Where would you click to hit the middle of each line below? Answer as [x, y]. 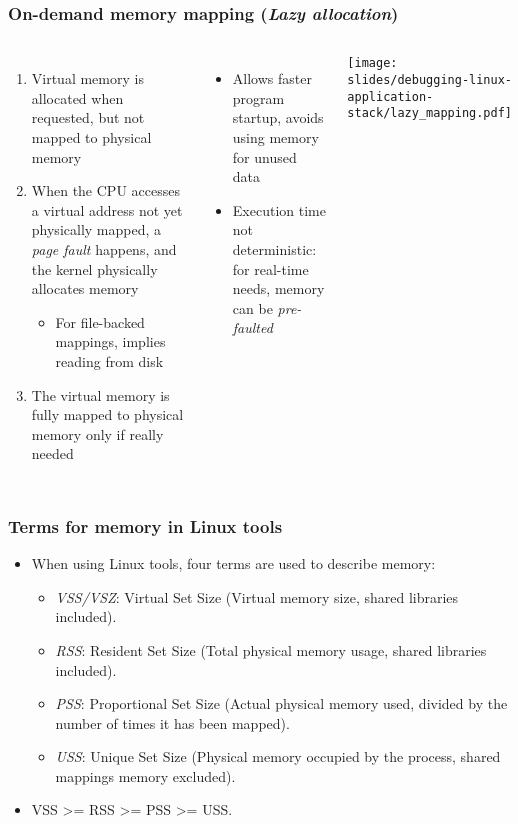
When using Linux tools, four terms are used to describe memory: [233, 563]
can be [252, 307]
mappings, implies [110, 341]
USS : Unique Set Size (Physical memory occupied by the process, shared [278, 756]
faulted [252, 327]
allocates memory [85, 288]
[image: [372, 63]
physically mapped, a [96, 229]
